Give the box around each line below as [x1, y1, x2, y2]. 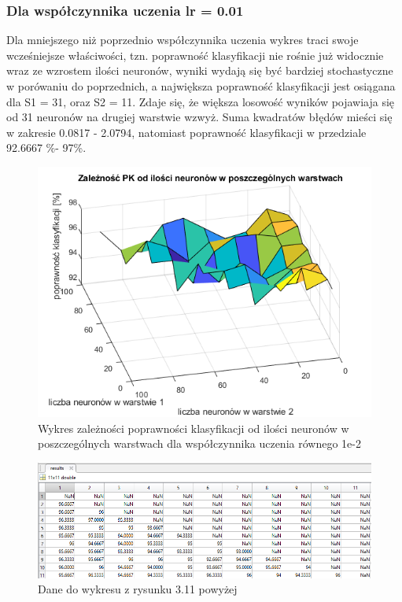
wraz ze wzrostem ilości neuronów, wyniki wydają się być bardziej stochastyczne [6, 62, 393, 79]
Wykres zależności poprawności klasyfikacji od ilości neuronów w [38, 419, 349, 436]
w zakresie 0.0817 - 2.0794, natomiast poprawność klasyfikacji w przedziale [6, 124, 367, 140]
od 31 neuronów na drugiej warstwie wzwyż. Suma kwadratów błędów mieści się [6, 109, 393, 125]
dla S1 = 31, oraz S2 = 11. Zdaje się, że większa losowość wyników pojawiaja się [6, 93, 395, 109]
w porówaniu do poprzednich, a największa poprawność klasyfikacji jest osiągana [6, 78, 396, 94]
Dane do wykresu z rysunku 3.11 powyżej [38, 581, 238, 597]
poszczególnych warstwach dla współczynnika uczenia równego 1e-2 [38, 435, 361, 452]
